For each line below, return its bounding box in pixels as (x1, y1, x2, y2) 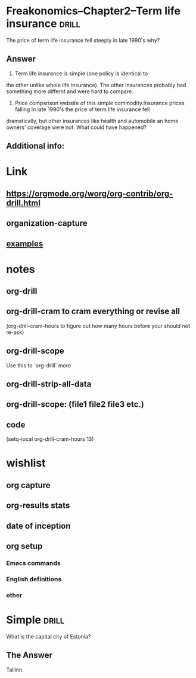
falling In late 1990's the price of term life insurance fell (14, 106, 150, 113)
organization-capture (6, 218, 88, 228)
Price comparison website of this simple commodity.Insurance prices (14, 99, 185, 106)
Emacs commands (6, 559, 61, 567)
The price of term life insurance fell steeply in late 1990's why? (6, 36, 160, 44)
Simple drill (6, 613, 64, 627)
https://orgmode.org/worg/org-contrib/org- (6, 188, 173, 198)
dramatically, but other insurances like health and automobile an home (6, 117, 179, 124)
